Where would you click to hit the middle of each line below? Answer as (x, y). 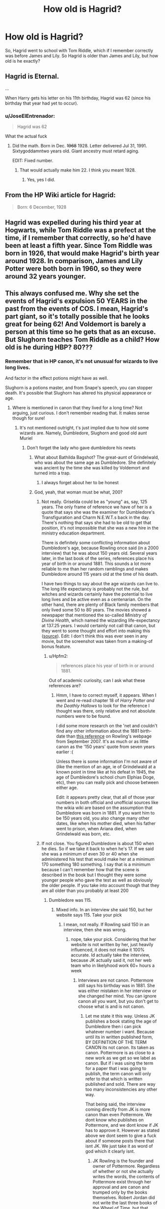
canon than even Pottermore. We (119, 1114)
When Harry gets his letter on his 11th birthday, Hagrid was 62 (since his (78, 98)
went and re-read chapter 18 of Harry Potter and (105, 700)
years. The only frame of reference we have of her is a (97, 507)
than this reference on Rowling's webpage (109, 736)
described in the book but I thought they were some (94, 875)
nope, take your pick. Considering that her (113, 939)
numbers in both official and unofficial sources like (107, 802)
